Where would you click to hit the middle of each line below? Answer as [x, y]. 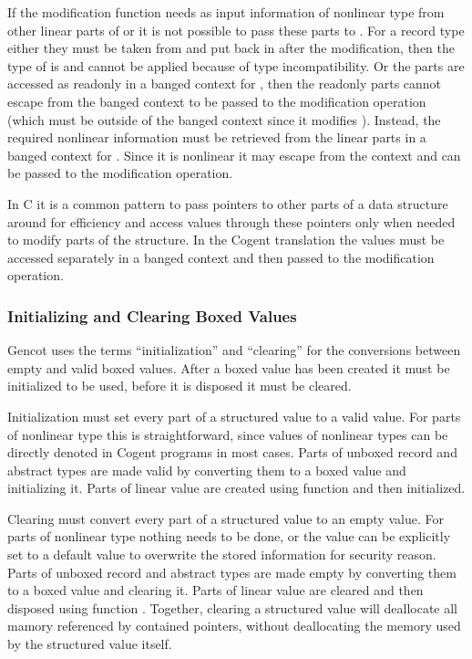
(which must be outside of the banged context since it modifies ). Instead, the [224, 119]
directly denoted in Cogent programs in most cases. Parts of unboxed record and [232, 452]
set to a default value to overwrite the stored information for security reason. [222, 554]
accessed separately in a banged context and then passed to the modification [221, 257]
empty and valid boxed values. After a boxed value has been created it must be [229, 367]
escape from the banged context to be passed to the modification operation [217, 101]
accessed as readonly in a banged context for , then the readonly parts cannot [225, 84]
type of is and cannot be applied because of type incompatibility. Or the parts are [236, 65]
